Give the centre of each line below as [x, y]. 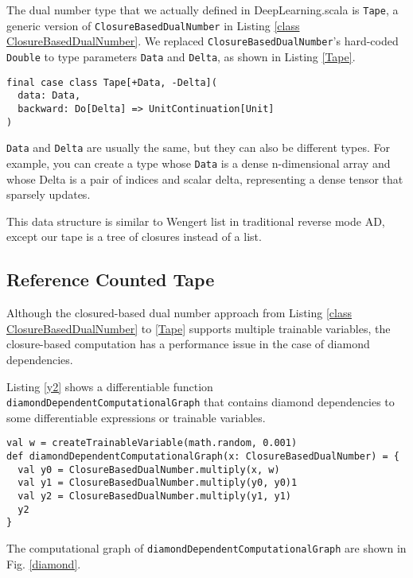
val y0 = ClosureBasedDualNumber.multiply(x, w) [149, 469]
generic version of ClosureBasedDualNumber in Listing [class [153, 25]
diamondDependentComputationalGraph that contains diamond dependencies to [201, 402]
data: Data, [49, 96]
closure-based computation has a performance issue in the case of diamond [188, 344]
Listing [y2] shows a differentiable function [110, 386]
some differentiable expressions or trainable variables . [136, 417]
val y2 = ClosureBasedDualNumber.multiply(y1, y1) [154, 496]
